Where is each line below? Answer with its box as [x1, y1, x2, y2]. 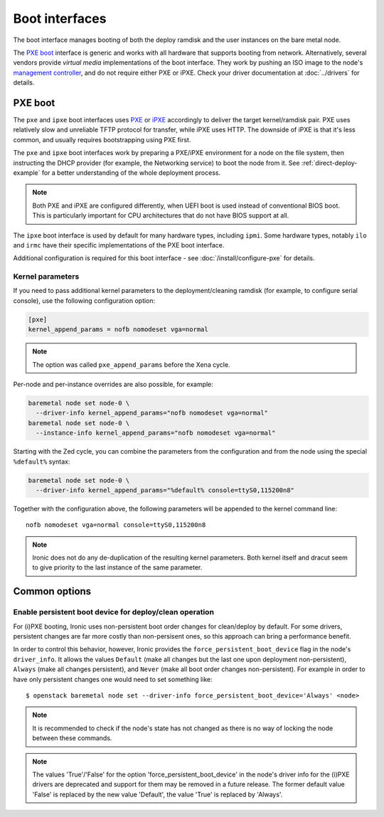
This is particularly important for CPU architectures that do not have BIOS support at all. [32, 211, 289, 220]
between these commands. [32, 734, 112, 742]
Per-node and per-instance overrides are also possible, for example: [13, 380, 213, 388]
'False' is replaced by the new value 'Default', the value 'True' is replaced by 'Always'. [32, 790, 283, 799]
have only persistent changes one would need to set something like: [13, 675, 213, 683]
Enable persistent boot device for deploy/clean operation [13, 607, 215, 617]
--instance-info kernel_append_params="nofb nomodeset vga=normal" [36, 429, 276, 437]
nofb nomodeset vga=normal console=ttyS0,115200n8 [26, 521, 206, 529]
